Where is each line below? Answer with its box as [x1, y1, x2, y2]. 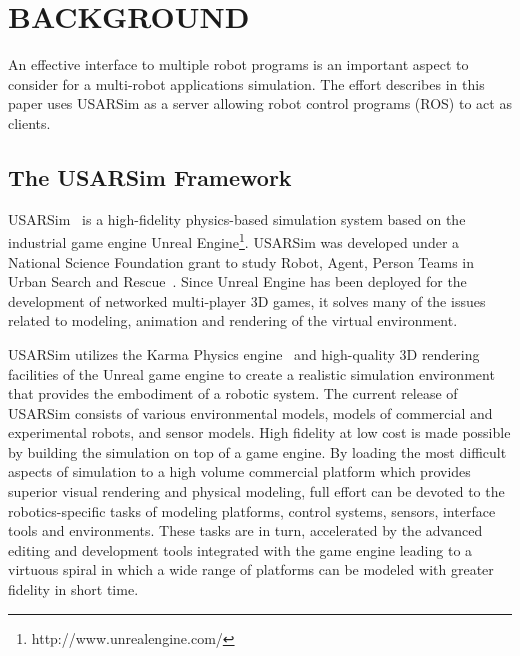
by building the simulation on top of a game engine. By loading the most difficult [8, 441, 507, 462]
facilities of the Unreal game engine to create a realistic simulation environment [8, 363, 495, 384]
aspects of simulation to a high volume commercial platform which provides [8, 461, 471, 482]
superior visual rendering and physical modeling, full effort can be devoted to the [8, 481, 505, 502]
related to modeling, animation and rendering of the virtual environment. [8, 310, 458, 331]
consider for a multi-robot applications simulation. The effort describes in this [8, 73, 485, 94]
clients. [8, 112, 51, 133]
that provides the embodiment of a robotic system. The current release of [8, 383, 458, 404]
